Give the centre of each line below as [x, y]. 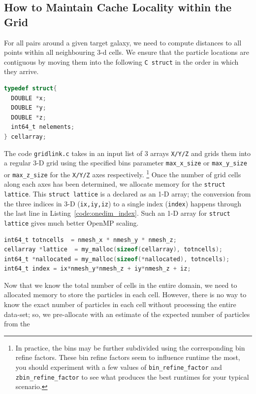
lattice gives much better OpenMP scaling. [71, 222]
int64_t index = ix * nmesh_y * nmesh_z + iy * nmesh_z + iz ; [97, 269]
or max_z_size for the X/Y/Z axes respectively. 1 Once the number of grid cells [123, 173]
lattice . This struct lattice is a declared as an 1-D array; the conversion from [128, 193]
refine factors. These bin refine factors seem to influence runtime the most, [128, 357]
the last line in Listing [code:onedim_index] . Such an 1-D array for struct [117, 213]
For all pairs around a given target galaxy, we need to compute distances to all [123, 42]
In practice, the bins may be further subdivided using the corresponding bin [130, 347]
